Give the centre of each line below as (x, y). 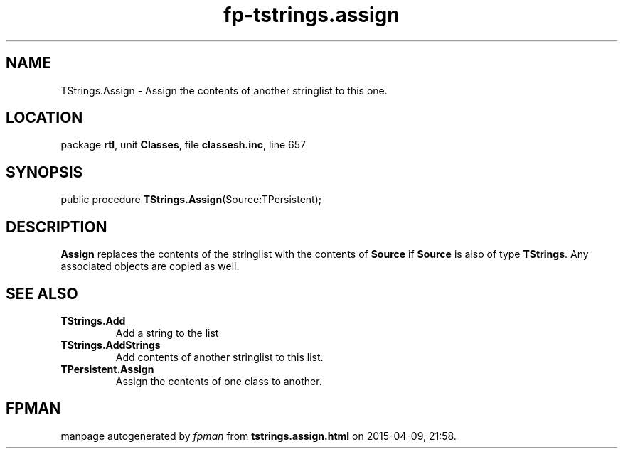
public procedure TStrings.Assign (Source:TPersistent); (191, 200)
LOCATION (44, 118)
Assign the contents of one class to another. (219, 381)
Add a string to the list (167, 333)
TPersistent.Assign (107, 369)
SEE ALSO (42, 293)
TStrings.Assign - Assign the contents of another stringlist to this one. (224, 90)
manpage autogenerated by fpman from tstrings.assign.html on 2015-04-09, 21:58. (259, 436)
